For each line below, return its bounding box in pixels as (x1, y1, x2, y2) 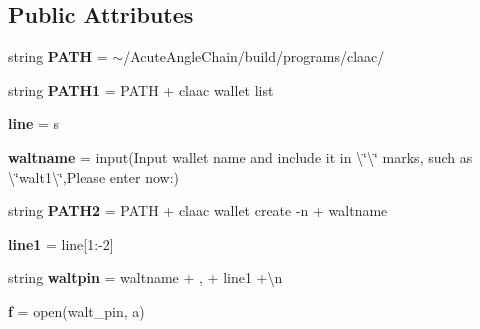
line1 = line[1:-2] (8, 233, 114, 254)
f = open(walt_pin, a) (8, 300, 145, 321)
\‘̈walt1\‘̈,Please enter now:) (8, 166, 180, 187)
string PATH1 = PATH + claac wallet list (8, 79, 274, 100)
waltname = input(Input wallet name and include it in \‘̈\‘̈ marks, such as (8, 146, 473, 167)
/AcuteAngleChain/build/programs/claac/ (123, 46, 385, 67)
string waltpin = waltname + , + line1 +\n (8, 267, 283, 288)
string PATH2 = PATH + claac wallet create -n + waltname (8, 200, 388, 221)
